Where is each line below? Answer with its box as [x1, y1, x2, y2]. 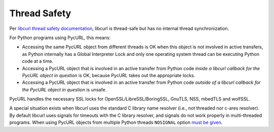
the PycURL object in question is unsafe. [22, 86, 107, 92]
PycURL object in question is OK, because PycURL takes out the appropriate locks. [22, 72, 195, 78]
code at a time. [22, 58, 53, 64]
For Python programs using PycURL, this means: [9, 35, 111, 41]
